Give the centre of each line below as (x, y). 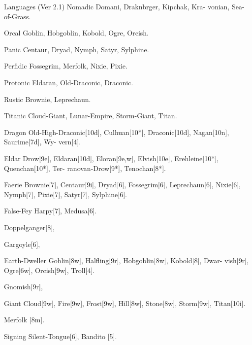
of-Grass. (17, 16)
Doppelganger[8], (29, 227)
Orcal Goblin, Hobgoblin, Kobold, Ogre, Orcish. (76, 33)
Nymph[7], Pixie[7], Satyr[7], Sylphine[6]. (65, 194)
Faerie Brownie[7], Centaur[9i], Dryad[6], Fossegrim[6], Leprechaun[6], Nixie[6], (122, 185)
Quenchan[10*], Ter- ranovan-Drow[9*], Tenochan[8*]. (85, 168)
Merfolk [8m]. (24, 320)
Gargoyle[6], (22, 244)
